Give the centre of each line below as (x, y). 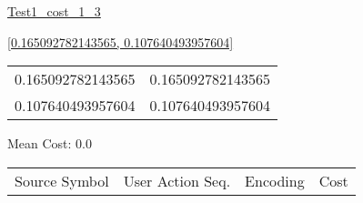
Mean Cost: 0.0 (50, 143)
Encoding (275, 180)
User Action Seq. (177, 180)
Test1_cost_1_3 (54, 11)
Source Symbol (62, 180)
